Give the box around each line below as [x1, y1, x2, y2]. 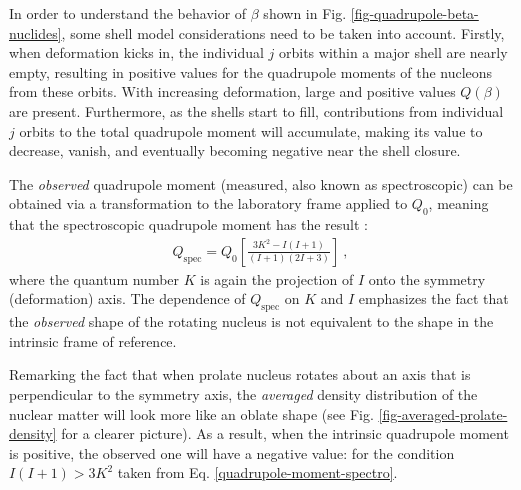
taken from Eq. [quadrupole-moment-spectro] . [117, 462, 398, 483]
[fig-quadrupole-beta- [350, 3, 479, 23]
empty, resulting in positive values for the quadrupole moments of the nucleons [9, 61, 493, 82]
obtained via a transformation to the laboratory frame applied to [9, 193, 408, 214]
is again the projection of [200, 268, 354, 289]
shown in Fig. [263, 3, 347, 23]
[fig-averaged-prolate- [378, 403, 508, 424]
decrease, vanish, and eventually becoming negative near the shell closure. [9, 140, 461, 161]
